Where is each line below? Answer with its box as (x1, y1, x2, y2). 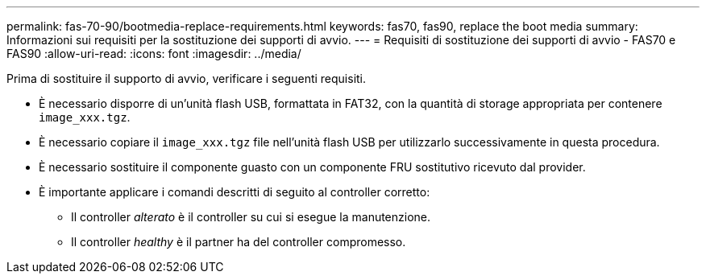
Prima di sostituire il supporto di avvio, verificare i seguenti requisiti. (6, 72, 367, 85)
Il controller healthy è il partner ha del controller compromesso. (71, 235, 406, 249)
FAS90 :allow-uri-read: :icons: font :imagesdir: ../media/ (6, 47, 301, 60)
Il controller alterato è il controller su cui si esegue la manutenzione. (71, 210, 431, 224)
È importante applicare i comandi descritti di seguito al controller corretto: (39, 185, 430, 199)
